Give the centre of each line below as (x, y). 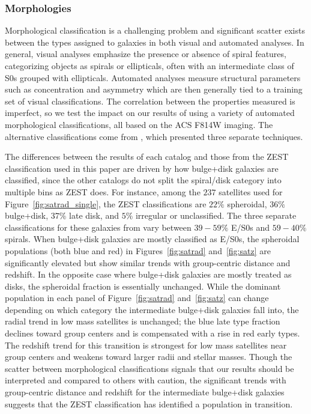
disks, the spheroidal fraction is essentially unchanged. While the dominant (143, 286)
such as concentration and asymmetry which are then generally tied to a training (154, 89)
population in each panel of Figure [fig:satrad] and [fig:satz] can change (137, 298)
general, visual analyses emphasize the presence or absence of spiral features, (146, 54)
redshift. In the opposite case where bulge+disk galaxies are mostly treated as (148, 274)
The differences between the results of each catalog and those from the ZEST (147, 157)
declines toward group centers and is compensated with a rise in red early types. (152, 333)
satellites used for (251, 191)
